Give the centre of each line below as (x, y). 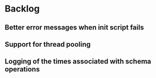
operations (22, 69)
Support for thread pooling (48, 44)
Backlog (22, 9)
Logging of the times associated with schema (78, 62)
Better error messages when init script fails (74, 27)
